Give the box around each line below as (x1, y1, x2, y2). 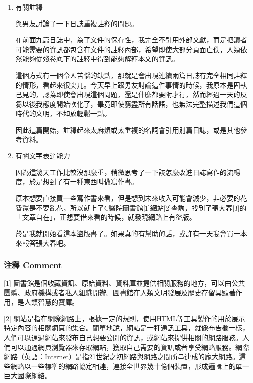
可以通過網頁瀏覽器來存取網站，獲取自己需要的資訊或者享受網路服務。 (10, 342, 235, 352)
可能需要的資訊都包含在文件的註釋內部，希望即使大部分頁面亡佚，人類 (15, 44, 240, 54)
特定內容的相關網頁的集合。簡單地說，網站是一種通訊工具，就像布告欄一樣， (4, 323, 249, 333)
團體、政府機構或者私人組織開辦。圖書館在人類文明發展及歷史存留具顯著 (4, 287, 235, 297)
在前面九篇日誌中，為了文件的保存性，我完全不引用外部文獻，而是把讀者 (15, 35, 247, 45)
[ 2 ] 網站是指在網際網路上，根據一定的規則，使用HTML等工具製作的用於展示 (4, 313, 245, 323)
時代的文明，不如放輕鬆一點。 (15, 108, 111, 118)
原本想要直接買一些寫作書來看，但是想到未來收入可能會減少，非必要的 (15, 192, 240, 203)
